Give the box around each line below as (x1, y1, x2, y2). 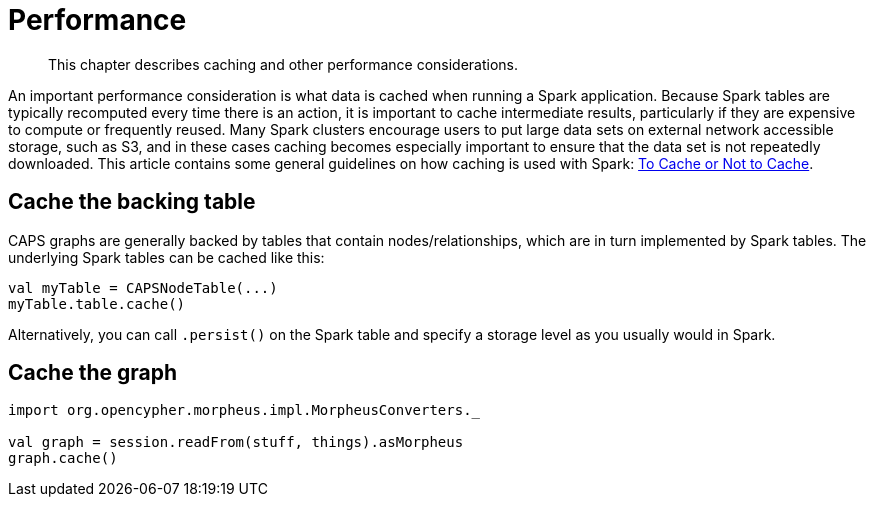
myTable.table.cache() (8, 295, 186, 312)
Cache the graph (8, 360, 177, 386)
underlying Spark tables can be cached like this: (8, 248, 325, 266)
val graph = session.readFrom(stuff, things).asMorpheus (8, 434, 464, 451)
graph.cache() (8, 450, 118, 467)
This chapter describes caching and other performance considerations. (48, 55, 519, 73)
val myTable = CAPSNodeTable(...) (8, 279, 278, 296)
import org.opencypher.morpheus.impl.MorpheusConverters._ (8, 402, 481, 419)
